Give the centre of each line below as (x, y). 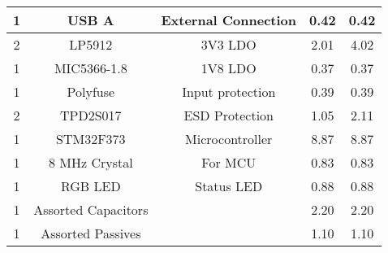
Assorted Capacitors (91, 209)
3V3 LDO (228, 44)
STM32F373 (91, 139)
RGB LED (91, 186)
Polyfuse (91, 92)
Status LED (229, 186)
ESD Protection (228, 115)
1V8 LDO (228, 68)
